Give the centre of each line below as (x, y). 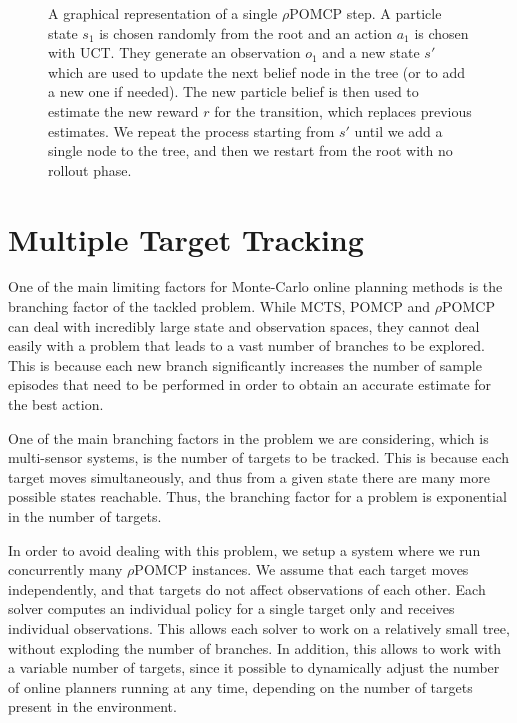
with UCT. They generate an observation (174, 52)
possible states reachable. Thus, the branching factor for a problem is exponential (257, 496)
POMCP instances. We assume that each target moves (301, 569)
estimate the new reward (123, 110)
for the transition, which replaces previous (343, 110)
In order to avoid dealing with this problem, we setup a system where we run (244, 549)
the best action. (56, 404)
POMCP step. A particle (365, 13)
